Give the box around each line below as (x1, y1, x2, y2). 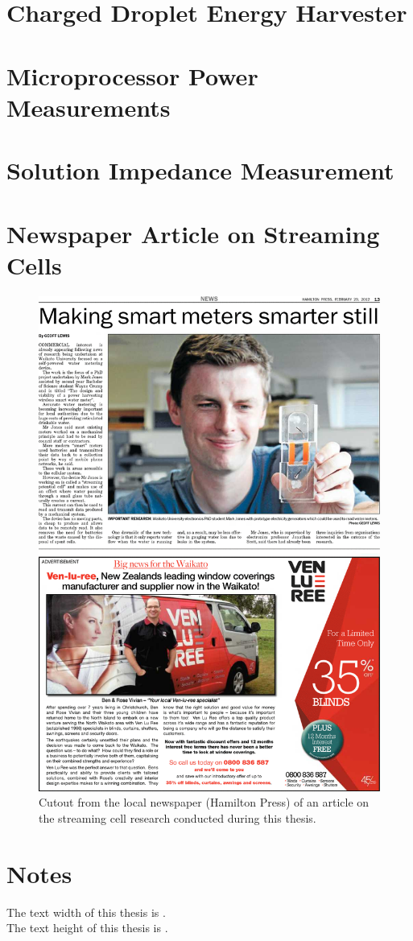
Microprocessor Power (6, 59, 258, 92)
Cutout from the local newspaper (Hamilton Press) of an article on (39, 794, 370, 811)
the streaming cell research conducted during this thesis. (39, 809, 316, 826)
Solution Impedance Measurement (6, 154, 394, 187)
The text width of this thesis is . (6, 903, 166, 920)
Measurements (6, 90, 171, 123)
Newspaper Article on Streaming (6, 217, 380, 250)
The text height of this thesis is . (6, 919, 168, 936)
